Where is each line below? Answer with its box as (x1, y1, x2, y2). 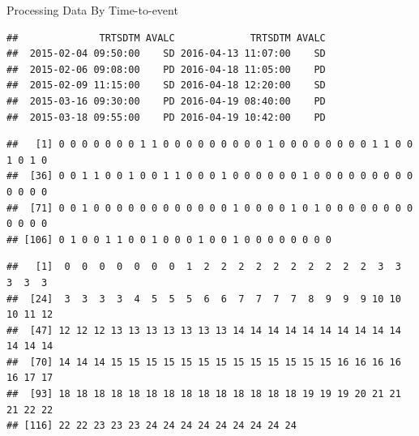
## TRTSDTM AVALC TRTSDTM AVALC (6, 32, 326, 44)
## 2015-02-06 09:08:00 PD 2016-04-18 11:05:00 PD (6, 63, 326, 75)
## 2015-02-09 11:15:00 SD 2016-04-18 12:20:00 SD (6, 79, 326, 92)
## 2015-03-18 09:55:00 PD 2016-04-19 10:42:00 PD (6, 111, 326, 123)
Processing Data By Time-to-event (6, 2, 178, 18)
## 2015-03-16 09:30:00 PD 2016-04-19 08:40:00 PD (6, 95, 326, 107)
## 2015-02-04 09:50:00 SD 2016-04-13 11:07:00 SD (6, 48, 326, 60)
